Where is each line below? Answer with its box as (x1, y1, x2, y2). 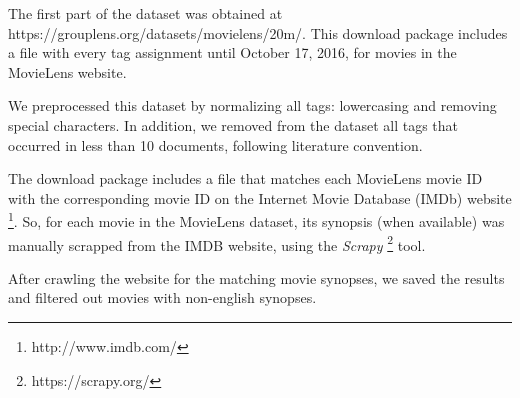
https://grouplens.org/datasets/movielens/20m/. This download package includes (8, 22, 508, 43)
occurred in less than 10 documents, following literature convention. (8, 134, 423, 155)
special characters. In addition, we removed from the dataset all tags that (8, 114, 458, 135)
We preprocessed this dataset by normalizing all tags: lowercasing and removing (8, 95, 497, 116)
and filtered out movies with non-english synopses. (8, 287, 317, 308)
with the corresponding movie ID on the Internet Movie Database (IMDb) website (8, 187, 512, 208)
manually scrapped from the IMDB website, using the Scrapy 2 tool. (8, 231, 426, 255)
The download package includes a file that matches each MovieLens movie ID (8, 168, 483, 189)
